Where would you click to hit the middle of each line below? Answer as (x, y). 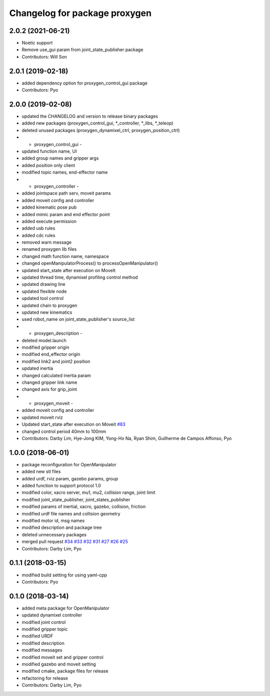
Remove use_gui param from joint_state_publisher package (82, 50)
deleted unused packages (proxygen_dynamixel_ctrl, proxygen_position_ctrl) (101, 130)
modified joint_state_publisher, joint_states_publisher (76, 499)
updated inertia (37, 368)
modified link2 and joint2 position (56, 361)
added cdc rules (38, 235)
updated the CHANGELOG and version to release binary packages (90, 116)
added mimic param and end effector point (66, 214)
